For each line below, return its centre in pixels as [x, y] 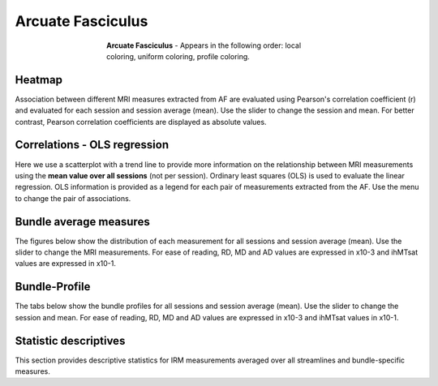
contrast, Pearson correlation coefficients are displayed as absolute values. [141, 122]
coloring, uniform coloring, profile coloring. [178, 56]
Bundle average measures [82, 222]
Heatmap [39, 80]
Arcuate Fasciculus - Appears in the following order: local [204, 45]
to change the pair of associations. [73, 198]
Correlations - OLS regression [92, 145]
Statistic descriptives [70, 341]
